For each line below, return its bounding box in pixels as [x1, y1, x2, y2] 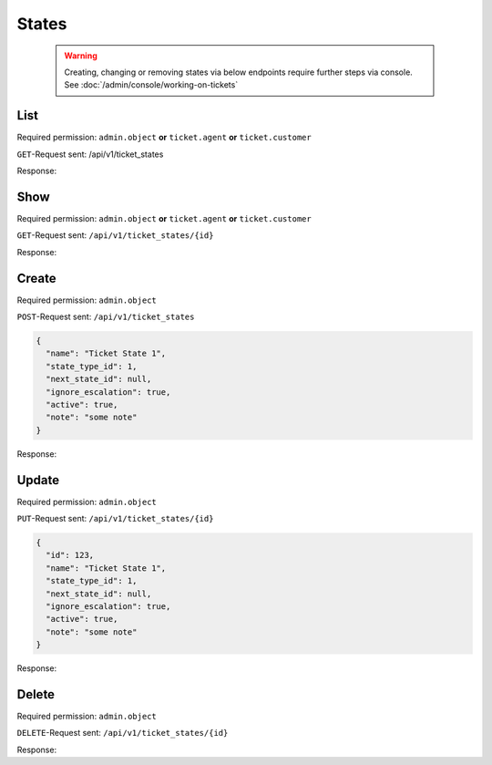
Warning [64, 50, 97, 61]
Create [16, 270, 56, 286]
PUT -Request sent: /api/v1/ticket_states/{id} [16, 513, 214, 523]
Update [16, 472, 60, 488]
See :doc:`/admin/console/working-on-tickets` [64, 79, 239, 90]
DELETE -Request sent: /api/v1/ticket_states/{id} [16, 728, 229, 739]
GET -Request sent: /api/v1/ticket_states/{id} [16, 230, 214, 241]
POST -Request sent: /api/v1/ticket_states [16, 311, 195, 322]
